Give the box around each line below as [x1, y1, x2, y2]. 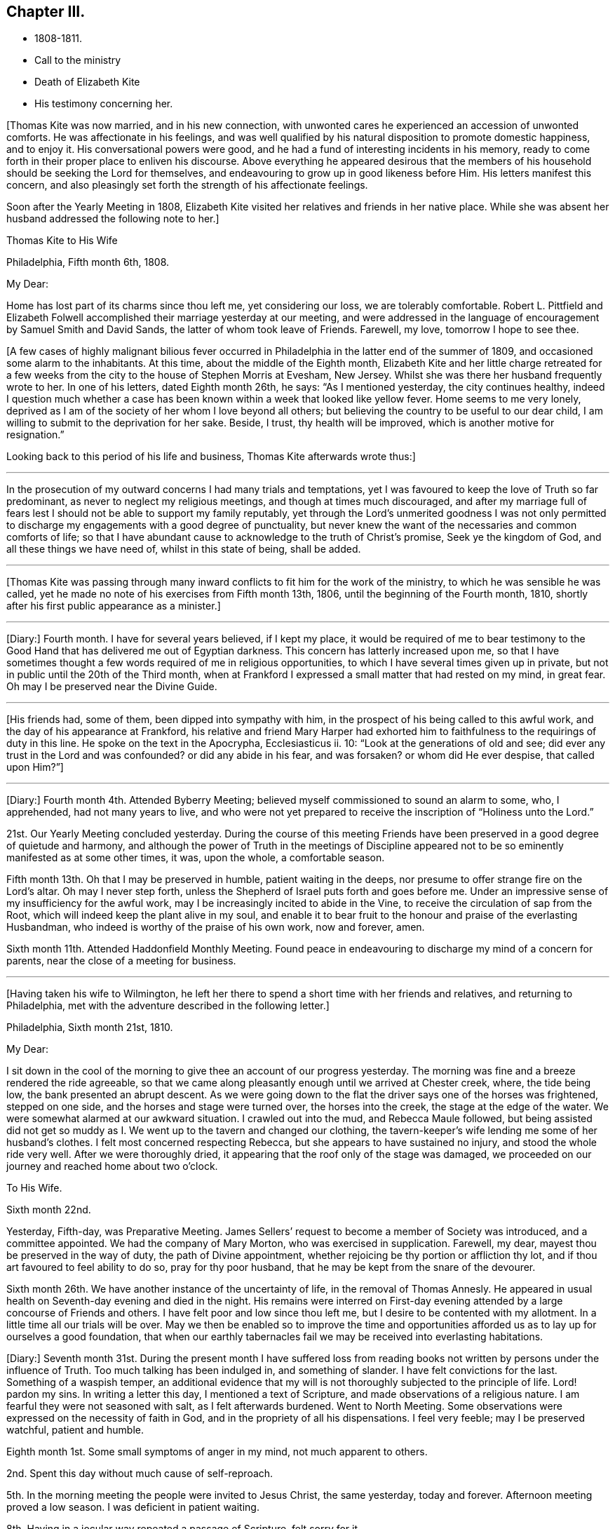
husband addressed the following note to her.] [6, 213, 219, 225]
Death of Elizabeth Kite [34, 76, 140, 88]
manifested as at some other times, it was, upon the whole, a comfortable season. [6, 851, 385, 864]
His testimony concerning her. [34, 97, 173, 110]
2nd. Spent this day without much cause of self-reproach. [6, 1467, 273, 1480]
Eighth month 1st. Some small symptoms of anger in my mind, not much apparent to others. [6, 1446, 428, 1458]
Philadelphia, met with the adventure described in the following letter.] [6, 999, 330, 1012]
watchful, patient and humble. [6, 1424, 144, 1436]
